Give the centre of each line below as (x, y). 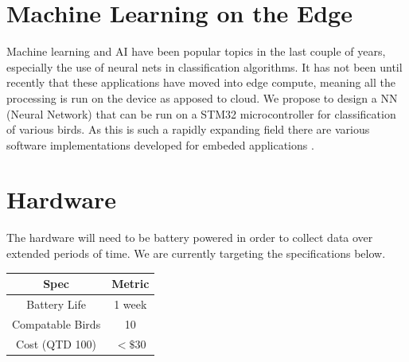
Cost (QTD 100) (56, 343)
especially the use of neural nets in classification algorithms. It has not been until (204, 66)
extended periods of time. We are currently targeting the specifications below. (196, 253)
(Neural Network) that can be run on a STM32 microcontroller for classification (201, 113)
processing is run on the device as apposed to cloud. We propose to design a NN (202, 97)
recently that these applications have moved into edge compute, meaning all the (201, 82)
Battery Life (56, 304)
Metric (130, 284)
